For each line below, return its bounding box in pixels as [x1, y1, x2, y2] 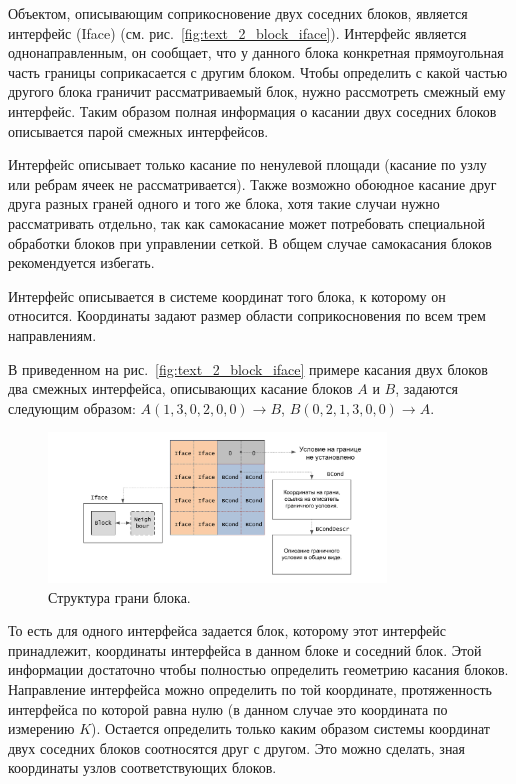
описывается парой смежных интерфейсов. [8, 120, 269, 141]
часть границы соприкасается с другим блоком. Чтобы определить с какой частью [8, 61, 508, 82]
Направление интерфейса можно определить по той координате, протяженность [8, 678, 492, 699]
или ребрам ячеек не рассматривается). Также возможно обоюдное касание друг [8, 173, 497, 194]
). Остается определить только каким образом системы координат [91, 718, 490, 739]
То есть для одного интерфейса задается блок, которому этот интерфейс [8, 620, 446, 641]
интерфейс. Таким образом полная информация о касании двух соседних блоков [8, 100, 497, 121]
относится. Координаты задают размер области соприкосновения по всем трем [8, 305, 486, 326]
